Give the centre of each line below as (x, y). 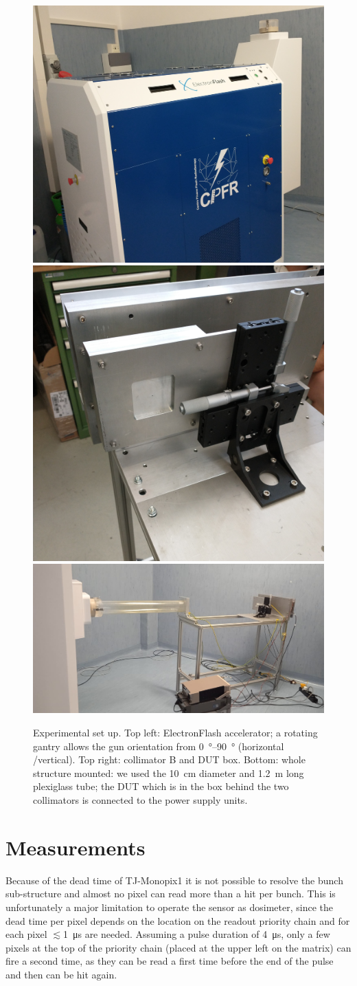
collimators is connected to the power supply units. (140, 800)
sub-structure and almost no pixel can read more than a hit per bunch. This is (171, 894)
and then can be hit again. (61, 974)
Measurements (76, 847)
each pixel (26, 934)
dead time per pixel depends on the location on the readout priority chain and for (178, 920)
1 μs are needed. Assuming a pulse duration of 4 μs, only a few (196, 934)
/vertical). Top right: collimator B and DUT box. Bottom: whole (169, 759)
